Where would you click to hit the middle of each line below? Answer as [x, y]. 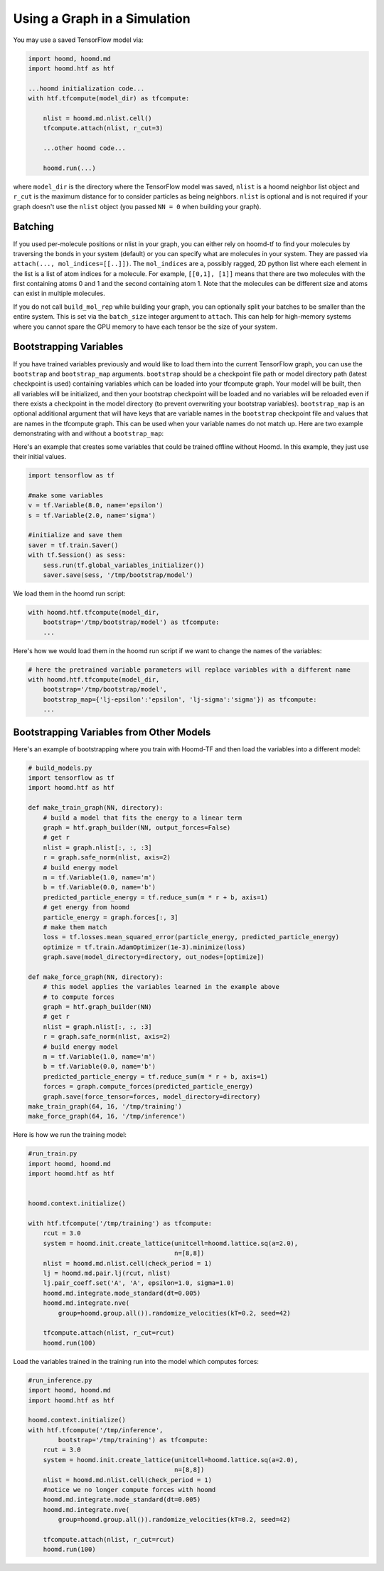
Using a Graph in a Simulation [102, 18]
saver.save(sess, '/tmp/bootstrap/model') [118, 575]
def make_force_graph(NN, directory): [96, 977]
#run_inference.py [60, 1380]
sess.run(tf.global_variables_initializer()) [124, 565]
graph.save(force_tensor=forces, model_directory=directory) [152, 1096]
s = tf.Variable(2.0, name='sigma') [92, 515]
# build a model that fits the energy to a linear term [143, 818]
